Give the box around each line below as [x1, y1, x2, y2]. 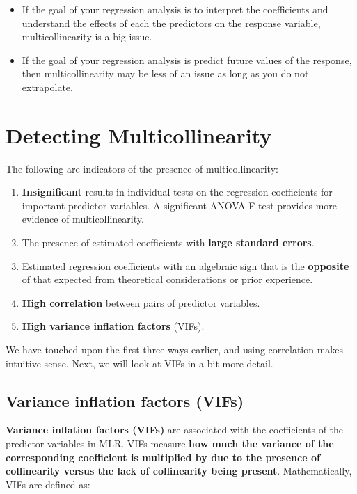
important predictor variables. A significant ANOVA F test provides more [22, 198, 338, 212]
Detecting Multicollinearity [6, 120, 272, 149]
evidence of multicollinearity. [22, 212, 144, 226]
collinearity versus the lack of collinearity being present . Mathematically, [6, 463, 352, 478]
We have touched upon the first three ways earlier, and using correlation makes [6, 342, 344, 357]
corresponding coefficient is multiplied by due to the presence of [6, 449, 320, 464]
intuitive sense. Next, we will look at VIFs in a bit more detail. [6, 356, 273, 370]
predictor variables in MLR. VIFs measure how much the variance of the [6, 436, 334, 451]
